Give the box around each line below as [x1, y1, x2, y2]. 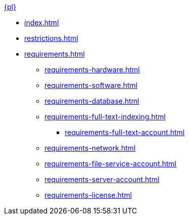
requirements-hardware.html [44, 65, 140, 74]
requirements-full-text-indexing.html [44, 112, 166, 121]
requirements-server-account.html [44, 175, 160, 184]
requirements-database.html [44, 97, 139, 105]
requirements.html [24, 50, 85, 58]
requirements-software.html [44, 81, 137, 90]
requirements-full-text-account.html [65, 128, 185, 137]
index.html [24, 18, 59, 27]
